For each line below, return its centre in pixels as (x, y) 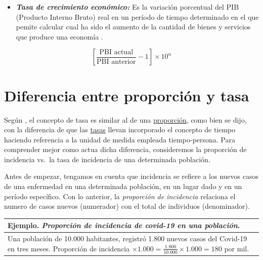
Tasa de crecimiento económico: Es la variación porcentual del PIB (127, 7)
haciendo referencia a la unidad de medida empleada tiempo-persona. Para (120, 139)
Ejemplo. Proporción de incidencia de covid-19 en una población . (124, 225)
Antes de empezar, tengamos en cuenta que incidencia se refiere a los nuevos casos (131, 176)
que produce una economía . (59, 36)
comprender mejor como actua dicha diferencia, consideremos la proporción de (125, 149)
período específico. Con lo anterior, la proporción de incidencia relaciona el (120, 196)
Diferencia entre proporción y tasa (127, 95)
